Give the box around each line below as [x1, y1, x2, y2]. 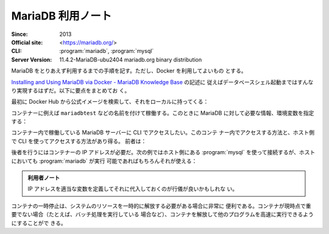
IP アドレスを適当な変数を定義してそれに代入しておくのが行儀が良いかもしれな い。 [27, 185, 238, 193]
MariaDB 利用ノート [11, 9, 112, 23]
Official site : [11, 38, 43, 46]
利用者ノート [27, 174, 60, 182]
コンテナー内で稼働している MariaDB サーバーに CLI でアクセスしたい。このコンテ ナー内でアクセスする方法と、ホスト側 [11, 129, 315, 136]
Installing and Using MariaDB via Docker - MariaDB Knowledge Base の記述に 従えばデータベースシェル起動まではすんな [11, 78, 314, 85]
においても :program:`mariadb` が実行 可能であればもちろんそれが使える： [11, 157, 197, 165]
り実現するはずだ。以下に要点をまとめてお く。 [11, 87, 130, 94]
